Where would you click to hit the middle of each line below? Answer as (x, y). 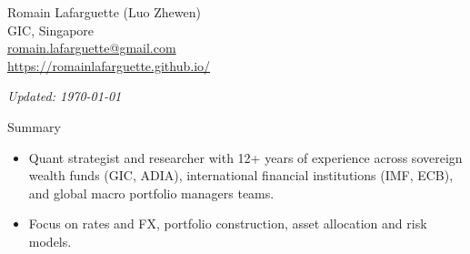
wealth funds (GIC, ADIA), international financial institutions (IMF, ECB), (241, 175)
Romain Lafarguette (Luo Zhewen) (104, 12)
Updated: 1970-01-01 (65, 96)
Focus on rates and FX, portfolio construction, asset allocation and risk (228, 224)
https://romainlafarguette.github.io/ (109, 65)
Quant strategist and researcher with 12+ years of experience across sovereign (245, 157)
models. (50, 241)
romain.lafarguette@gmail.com (92, 48)
